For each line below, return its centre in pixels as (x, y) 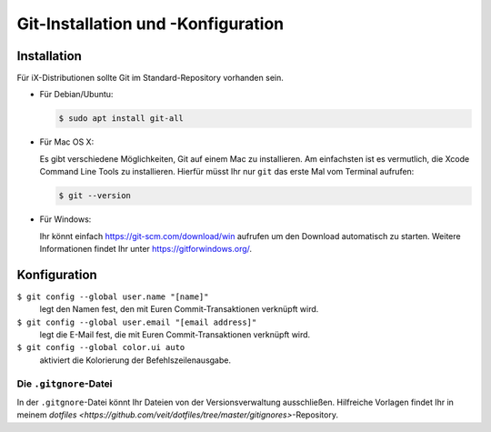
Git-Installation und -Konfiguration (150, 24)
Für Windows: (65, 219)
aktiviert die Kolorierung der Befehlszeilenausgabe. (135, 360)
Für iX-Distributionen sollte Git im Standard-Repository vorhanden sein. (150, 78)
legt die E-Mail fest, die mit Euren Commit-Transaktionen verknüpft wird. (175, 335)
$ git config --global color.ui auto (101, 347)
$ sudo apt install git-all (121, 119)
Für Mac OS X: (67, 142)
